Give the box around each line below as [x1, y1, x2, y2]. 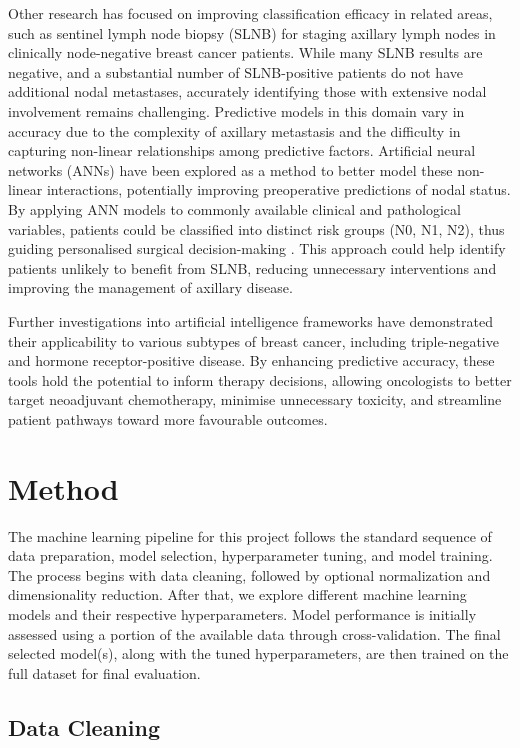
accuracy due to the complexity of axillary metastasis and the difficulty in [8, 120, 461, 141]
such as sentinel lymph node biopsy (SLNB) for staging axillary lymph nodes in [8, 22, 496, 43]
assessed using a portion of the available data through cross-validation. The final [8, 623, 501, 644]
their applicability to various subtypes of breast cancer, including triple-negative [8, 330, 499, 351]
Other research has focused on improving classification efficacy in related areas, [8, 3, 493, 23]
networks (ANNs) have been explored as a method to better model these [8, 159, 453, 180]
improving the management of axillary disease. [8, 277, 293, 298]
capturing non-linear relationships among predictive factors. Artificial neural [8, 140, 476, 161]
